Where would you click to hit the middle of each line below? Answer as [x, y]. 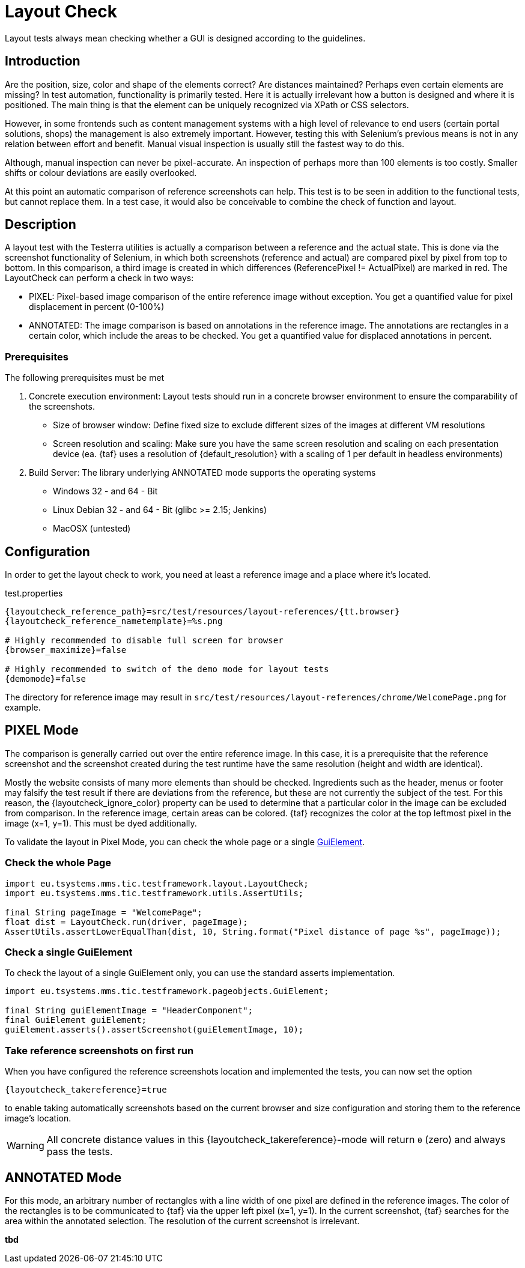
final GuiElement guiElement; [76, 1020]
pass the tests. [80, 1152]
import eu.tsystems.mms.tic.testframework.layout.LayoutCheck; [157, 883]
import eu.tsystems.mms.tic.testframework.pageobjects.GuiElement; [167, 991]
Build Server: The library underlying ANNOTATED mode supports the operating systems [202, 473]
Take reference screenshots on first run [99, 1050]
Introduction [43, 61]
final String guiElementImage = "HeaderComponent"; [129, 1011]
